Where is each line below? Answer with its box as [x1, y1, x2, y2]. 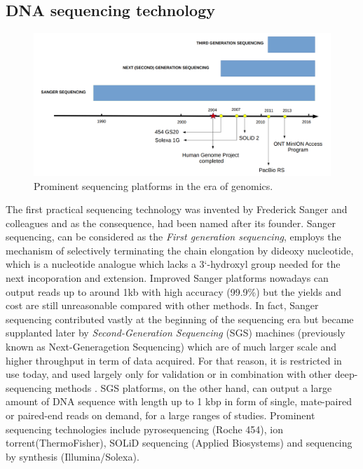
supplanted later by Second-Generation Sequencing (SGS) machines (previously [6, 325, 345, 340]
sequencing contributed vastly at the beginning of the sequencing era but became [6, 311, 354, 326]
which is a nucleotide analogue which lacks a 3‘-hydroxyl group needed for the [6, 257, 341, 271]
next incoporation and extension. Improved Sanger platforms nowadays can [6, 271, 329, 285]
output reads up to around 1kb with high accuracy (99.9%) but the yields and [6, 284, 342, 299]
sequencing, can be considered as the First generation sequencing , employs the [6, 229, 341, 244]
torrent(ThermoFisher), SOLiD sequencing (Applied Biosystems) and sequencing [6, 435, 352, 450]
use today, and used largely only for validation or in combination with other [6, 367, 332, 381]
